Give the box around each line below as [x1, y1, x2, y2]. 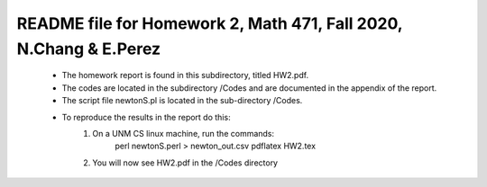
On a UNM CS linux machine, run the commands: [92, 128, 275, 138]
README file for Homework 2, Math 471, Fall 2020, [16, 13, 403, 33]
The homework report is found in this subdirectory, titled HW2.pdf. [61, 70, 309, 81]
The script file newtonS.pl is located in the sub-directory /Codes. [61, 95, 303, 106]
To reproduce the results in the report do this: [61, 111, 231, 122]
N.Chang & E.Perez [16, 39, 161, 58]
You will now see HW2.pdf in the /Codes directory [92, 157, 279, 168]
